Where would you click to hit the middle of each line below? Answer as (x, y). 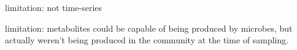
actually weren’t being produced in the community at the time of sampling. (147, 40)
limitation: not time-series (54, 7)
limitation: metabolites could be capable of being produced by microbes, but (149, 28)
